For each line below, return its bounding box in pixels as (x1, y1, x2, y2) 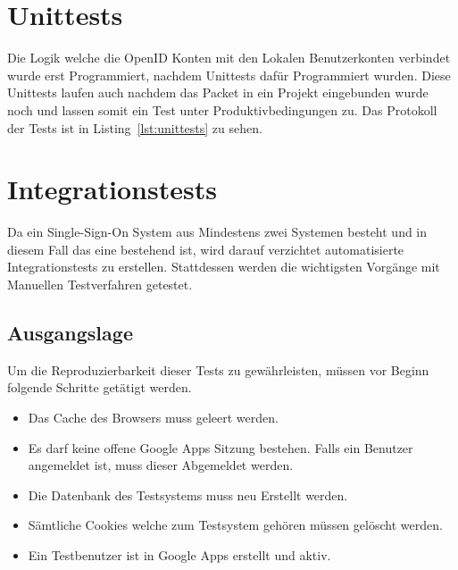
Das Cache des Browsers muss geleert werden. (28, 407, 279, 426)
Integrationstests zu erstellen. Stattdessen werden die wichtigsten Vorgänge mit (7, 257, 440, 276)
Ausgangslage (7, 318, 133, 346)
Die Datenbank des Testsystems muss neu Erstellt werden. (28, 485, 348, 504)
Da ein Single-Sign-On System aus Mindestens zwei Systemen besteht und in (7, 222, 428, 241)
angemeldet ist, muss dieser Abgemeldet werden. (28, 456, 294, 474)
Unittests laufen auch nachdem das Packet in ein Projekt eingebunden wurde (7, 83, 429, 102)
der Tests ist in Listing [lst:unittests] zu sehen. (7, 118, 262, 137)
